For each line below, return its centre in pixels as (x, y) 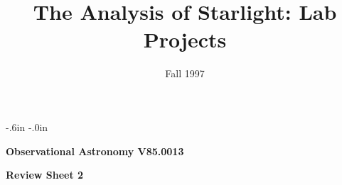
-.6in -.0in (27, 127)
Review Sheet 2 (45, 175)
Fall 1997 (185, 73)
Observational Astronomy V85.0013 (95, 151)
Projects (185, 39)
